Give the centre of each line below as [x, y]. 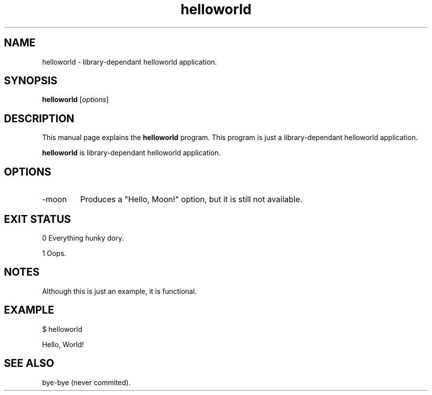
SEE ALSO [29, 363]
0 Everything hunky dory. [83, 238]
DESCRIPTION [39, 118]
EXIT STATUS [37, 219]
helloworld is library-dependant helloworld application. [131, 153]
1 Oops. [54, 253]
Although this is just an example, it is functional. [119, 291]
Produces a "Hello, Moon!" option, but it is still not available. [191, 199]
